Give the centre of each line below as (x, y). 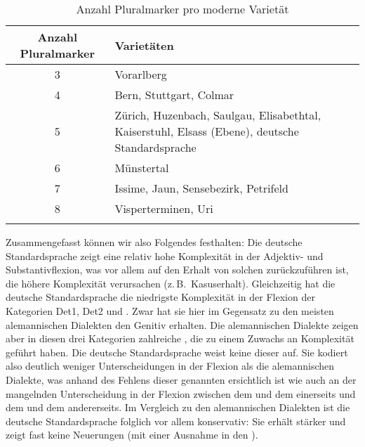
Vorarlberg (141, 74)
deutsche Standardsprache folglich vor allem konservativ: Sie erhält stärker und (176, 421)
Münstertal (142, 168)
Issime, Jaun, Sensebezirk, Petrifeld (201, 188)
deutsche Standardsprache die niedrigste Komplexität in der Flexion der (160, 297)
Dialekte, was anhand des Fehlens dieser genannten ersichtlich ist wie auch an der (181, 379)
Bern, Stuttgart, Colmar (174, 95)
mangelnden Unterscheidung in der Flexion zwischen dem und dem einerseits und (181, 393)
